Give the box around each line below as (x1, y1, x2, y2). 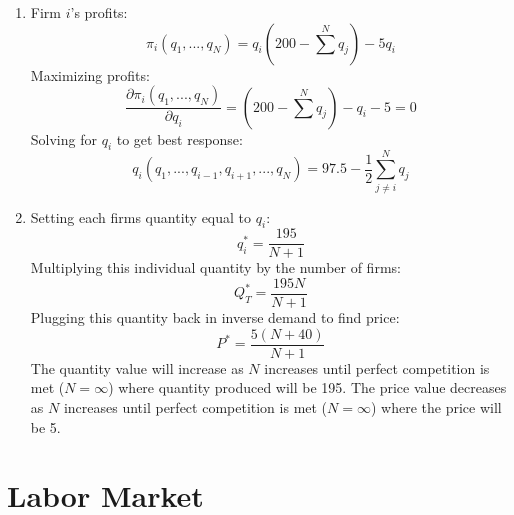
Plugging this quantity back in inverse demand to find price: (30, 307, 400, 328)
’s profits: (70, 2, 128, 22)
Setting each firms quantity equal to (30, 206, 252, 227)
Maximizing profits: (30, 64, 150, 85)
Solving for (30, 128, 97, 149)
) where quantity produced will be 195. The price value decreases (108, 377, 507, 398)
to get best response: (116, 128, 243, 149)
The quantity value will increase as (30, 357, 244, 378)
